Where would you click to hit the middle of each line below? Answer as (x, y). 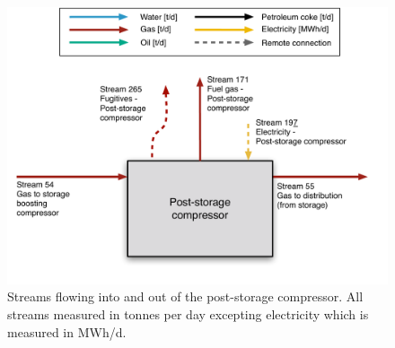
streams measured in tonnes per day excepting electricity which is (188, 314)
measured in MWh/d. (67, 331)
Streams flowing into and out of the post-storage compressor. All (185, 296)
